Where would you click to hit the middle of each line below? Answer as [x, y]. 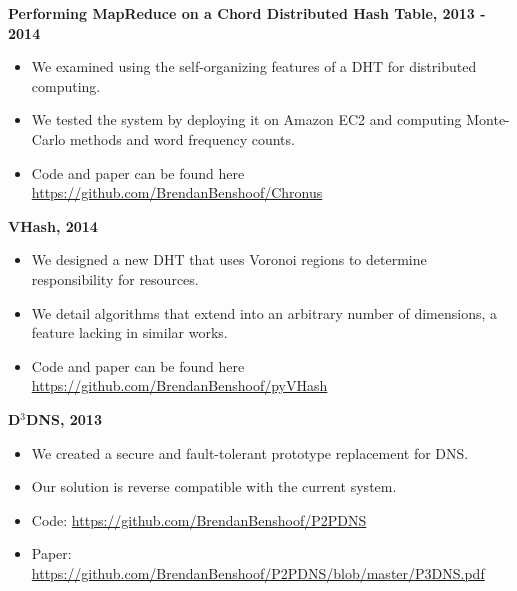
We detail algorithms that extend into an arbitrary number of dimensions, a [264, 312]
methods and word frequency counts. [182, 138]
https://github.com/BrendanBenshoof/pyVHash [179, 385]
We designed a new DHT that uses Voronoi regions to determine [229, 259]
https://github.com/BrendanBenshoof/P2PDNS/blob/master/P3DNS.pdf [258, 572]
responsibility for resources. [115, 278]
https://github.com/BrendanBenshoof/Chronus [177, 192]
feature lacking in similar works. [129, 332]
